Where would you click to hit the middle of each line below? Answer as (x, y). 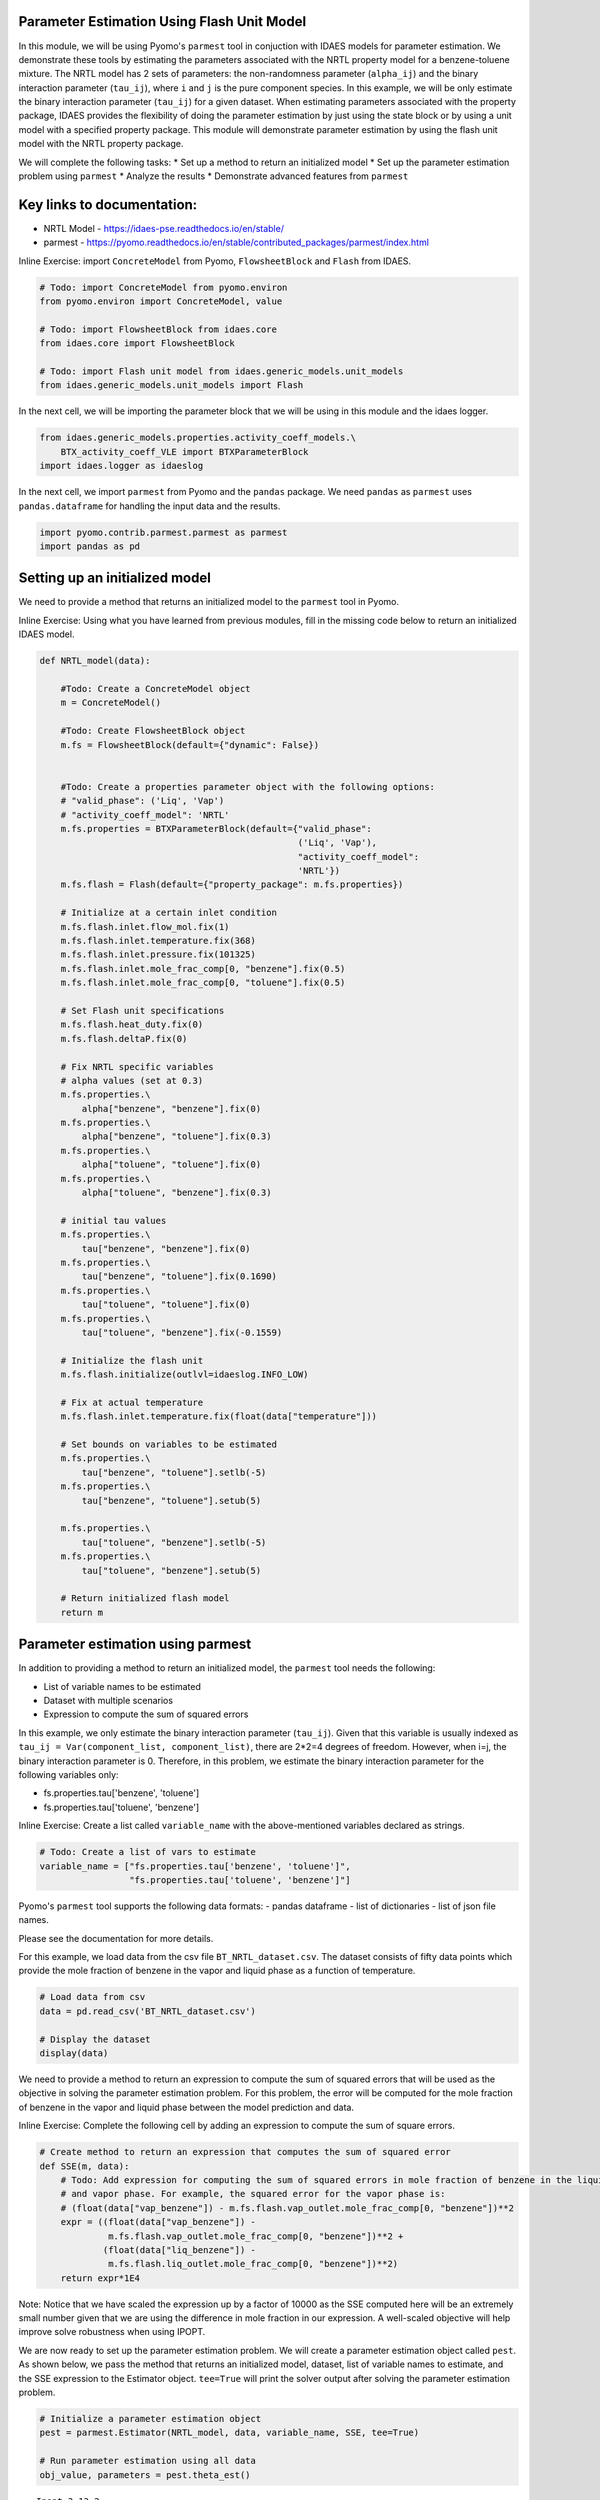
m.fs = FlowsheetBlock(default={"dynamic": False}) (190, 744)
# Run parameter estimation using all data (148, 2461)
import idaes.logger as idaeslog (121, 466)
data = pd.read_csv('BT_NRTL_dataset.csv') (148, 2011)
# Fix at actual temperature (132, 1402)
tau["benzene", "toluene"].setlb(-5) (174, 1472)
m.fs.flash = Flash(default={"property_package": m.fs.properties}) (232, 884)
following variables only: (68, 1774)
